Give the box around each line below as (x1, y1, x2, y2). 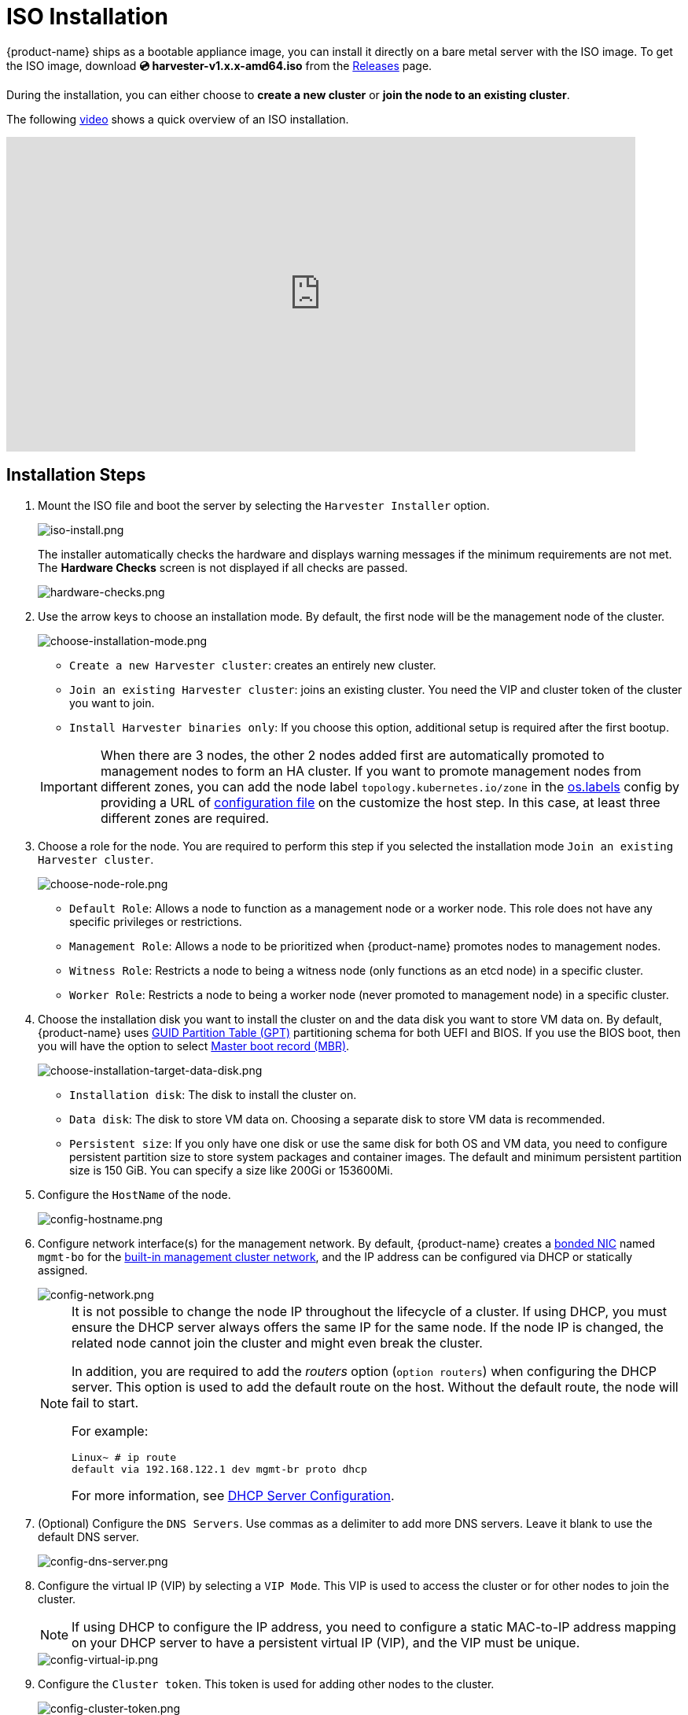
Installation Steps (6, 465, 146, 485)
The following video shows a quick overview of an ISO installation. (6, 112, 349, 126)
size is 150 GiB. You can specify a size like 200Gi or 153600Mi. (69, 1163, 393, 1177)
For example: (72, 1422, 149, 1439)
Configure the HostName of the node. (38, 1187, 231, 1201)
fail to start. (72, 1394, 138, 1411)
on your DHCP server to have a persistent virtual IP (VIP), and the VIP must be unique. (72, 1634, 580, 1650)
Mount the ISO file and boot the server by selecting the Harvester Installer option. (38, 498, 490, 512)
